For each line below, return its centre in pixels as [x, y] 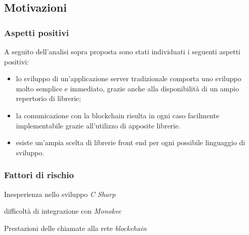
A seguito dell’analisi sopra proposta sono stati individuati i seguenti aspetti [122, 51]
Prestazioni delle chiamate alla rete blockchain [75, 228]
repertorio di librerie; [48, 98]
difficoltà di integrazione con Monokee [63, 211]
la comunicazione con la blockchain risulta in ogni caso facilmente [118, 115]
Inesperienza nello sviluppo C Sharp [60, 194]
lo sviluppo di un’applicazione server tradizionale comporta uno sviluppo [129, 78]
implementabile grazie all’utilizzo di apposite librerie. [98, 125]
